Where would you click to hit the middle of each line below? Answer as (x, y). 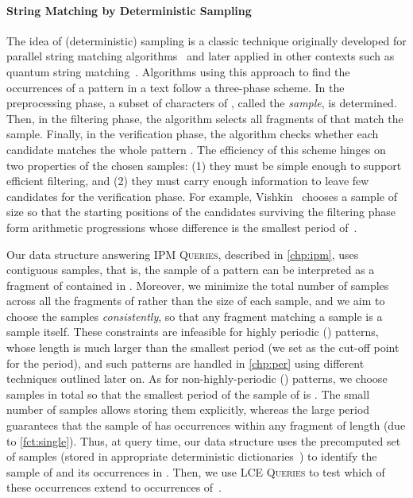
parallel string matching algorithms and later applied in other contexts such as (201, 56)
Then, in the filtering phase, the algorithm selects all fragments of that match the (205, 118)
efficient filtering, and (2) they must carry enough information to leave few (188, 181)
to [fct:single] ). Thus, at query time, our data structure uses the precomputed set (204, 440)
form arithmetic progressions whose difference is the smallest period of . (182, 227)
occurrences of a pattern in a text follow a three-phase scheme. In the (176, 87)
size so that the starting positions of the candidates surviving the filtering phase (201, 212)
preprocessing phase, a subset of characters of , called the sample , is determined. (202, 103)
